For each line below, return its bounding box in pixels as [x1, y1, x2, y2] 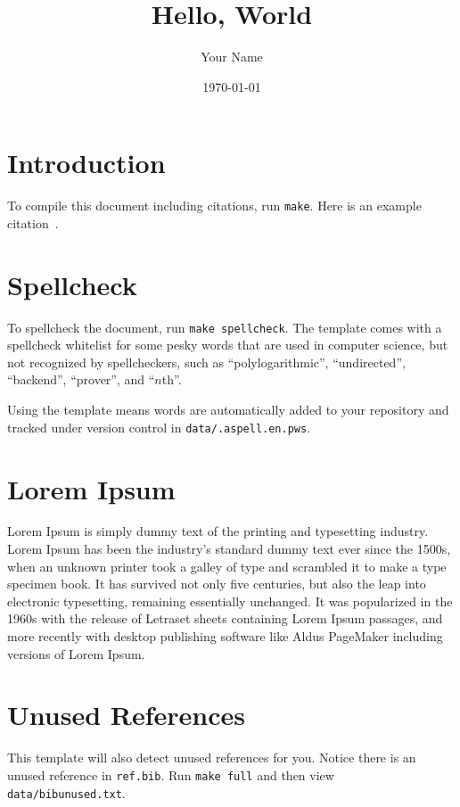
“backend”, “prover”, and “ [7, 370, 155, 389]
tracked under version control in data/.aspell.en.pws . [7, 417, 311, 436]
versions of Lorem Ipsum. [7, 644, 145, 663]
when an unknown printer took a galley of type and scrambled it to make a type [7, 556, 447, 575]
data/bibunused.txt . [7, 783, 126, 802]
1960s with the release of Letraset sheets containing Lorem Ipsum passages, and [7, 609, 443, 628]
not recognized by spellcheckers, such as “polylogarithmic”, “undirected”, [7, 352, 406, 371]
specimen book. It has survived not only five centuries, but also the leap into [7, 574, 426, 593]
